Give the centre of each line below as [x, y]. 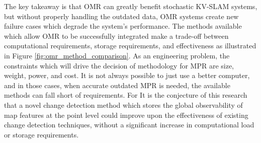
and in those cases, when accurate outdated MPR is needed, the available [117, 85]
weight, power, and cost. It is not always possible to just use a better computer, [127, 75]
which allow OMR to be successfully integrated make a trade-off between [116, 35]
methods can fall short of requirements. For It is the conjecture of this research [126, 95]
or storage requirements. [41, 134]
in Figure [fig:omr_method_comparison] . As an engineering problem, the [117, 55]
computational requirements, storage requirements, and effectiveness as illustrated [130, 46]
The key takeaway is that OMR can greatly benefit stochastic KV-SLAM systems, [131, 6]
